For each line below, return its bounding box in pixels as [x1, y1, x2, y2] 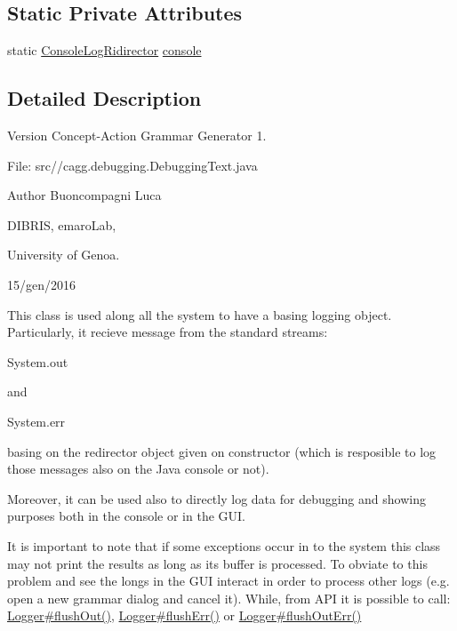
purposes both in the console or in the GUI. [7, 507, 245, 525]
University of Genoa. [7, 245, 120, 264]
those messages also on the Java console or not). [7, 459, 269, 478]
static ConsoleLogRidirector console [7, 41, 202, 60]
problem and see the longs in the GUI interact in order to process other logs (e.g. [7, 571, 450, 590]
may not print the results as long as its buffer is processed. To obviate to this [7, 554, 428, 572]
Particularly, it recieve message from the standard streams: [7, 323, 328, 341]
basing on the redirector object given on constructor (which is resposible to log [7, 442, 437, 460]
